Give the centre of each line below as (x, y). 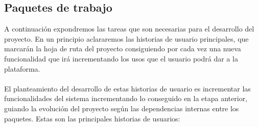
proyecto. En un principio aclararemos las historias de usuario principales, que (126, 38)
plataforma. (22, 68)
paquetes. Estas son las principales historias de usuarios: (92, 118)
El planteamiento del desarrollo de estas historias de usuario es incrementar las (127, 88)
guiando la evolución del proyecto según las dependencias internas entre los (122, 108)
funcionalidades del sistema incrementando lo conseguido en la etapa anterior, (126, 98)
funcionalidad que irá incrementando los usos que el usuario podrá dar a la (121, 58)
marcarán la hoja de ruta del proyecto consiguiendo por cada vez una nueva (123, 49)
